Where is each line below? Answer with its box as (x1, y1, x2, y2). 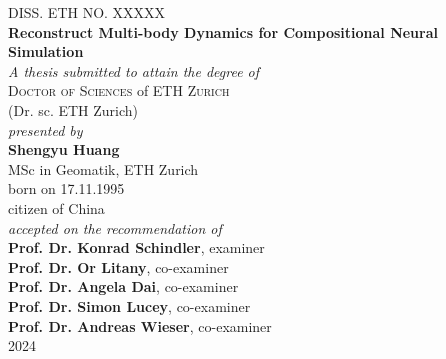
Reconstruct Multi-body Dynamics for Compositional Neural (8, 21, 438, 42)
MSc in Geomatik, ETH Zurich (8, 158, 199, 179)
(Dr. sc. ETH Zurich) (8, 99, 139, 120)
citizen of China (8, 197, 105, 218)
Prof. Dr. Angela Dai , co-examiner (8, 276, 239, 297)
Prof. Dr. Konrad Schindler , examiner (8, 237, 265, 258)
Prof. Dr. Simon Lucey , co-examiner (8, 295, 251, 316)
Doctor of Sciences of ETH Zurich (8, 80, 230, 101)
